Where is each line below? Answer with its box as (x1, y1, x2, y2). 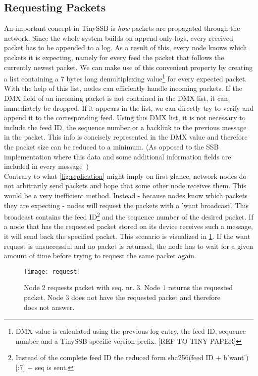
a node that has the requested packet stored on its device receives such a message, (4, 221, 253, 231)
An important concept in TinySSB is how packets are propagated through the (4, 23, 240, 33)
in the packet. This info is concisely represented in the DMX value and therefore (4, 132, 248, 142)
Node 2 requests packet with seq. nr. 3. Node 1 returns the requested (24, 282, 233, 293)
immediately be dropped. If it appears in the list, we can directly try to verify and (4, 102, 254, 113)
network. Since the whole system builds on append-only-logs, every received (4, 32, 233, 43)
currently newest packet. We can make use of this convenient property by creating (4, 62, 253, 72)
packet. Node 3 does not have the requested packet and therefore (24, 292, 220, 302)
